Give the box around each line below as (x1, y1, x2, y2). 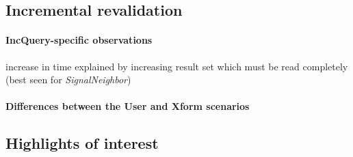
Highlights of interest (5, 132, 159, 154)
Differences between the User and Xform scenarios (5, 99, 250, 113)
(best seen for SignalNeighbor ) (5, 72, 131, 87)
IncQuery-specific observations (5, 33, 153, 47)
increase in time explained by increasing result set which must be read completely (5, 59, 348, 73)
